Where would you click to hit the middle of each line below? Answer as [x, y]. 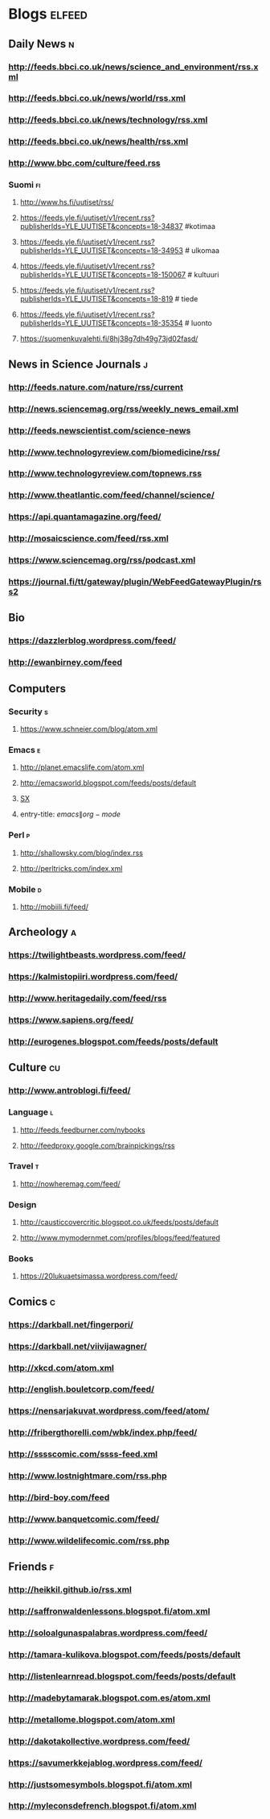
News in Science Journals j [78, 364]
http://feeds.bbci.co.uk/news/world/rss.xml [97, 98]
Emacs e [25, 750]
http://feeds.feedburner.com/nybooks [83, 1130]
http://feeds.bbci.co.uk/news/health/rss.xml [98, 142]
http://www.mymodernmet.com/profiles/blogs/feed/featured [120, 1238]
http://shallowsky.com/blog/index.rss [81, 853]
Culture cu [34, 1067]
